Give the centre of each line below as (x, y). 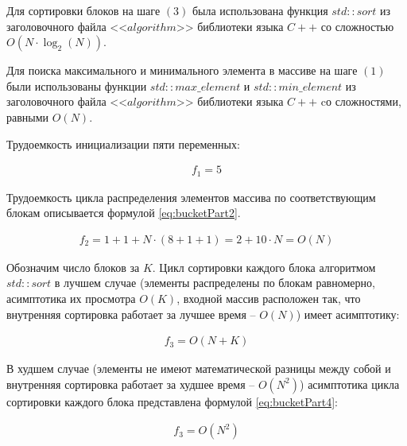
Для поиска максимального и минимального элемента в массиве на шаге (182, 70)
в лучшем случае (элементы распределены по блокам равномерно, (215, 283)
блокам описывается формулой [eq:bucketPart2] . (124, 213)
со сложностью (357, 26)
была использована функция (260, 10)
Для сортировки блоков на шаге (83, 10)
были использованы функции (77, 85)
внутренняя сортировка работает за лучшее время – (131, 314)
